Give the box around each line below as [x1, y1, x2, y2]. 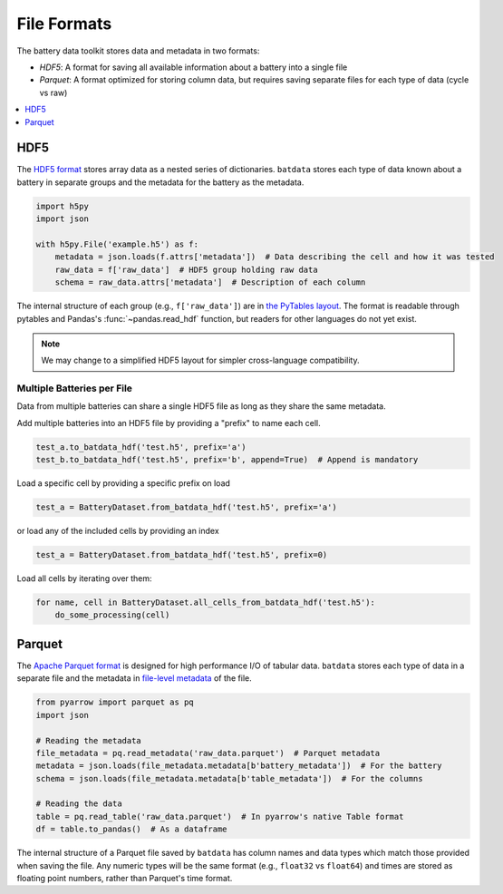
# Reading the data [35, 799, 122, 809]
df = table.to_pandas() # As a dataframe [35, 824, 227, 834]
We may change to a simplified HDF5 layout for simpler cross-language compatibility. [41, 355, 360, 366]
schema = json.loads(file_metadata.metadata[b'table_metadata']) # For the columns [35, 773, 423, 783]
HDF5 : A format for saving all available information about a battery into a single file [39, 62, 348, 73]
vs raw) [39, 87, 68, 98]
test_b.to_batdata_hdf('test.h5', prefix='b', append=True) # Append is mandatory [35, 454, 419, 465]
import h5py [35, 200, 90, 211]
